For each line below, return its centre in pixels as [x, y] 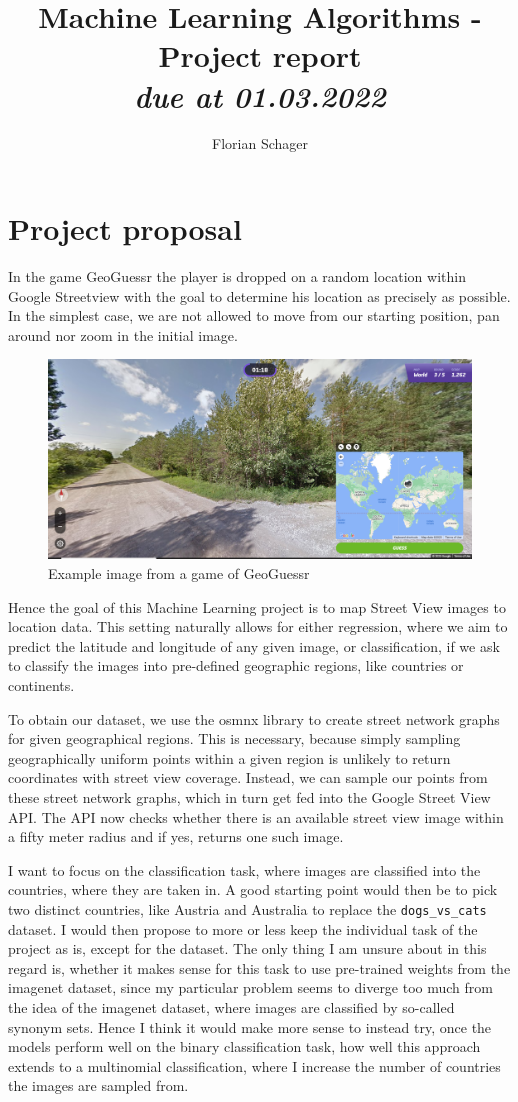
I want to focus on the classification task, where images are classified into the [244, 869]
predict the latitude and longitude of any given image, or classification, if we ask [254, 645]
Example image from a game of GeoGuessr [179, 572]
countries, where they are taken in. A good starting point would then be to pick [253, 889]
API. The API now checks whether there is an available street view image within [256, 816]
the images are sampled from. [98, 1085]
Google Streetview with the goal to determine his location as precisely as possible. [259, 295]
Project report [260, 55]
